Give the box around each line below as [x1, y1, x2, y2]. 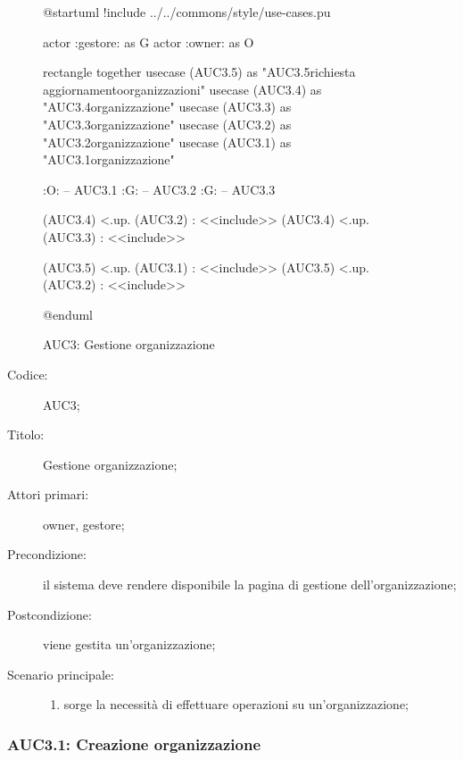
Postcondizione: [7, 605, 92, 623]
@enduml [43, 305, 94, 323]
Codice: [7, 364, 48, 383]
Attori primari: [7, 485, 89, 504]
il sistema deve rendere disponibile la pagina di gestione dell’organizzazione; [43, 575, 457, 594]
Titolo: [7, 425, 45, 444]
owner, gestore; [43, 514, 125, 533]
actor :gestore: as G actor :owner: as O [43, 32, 254, 51]
